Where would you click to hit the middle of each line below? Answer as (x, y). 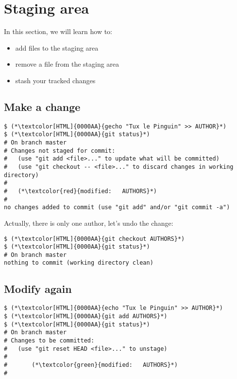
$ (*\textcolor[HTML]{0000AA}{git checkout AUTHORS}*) (94, 239)
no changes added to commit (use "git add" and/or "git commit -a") (117, 208)
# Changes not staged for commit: (60, 151)
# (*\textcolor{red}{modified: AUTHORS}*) (80, 191)
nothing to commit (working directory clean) (79, 263)
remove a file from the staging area (67, 64)
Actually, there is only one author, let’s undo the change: (89, 223)
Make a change (42, 106)
